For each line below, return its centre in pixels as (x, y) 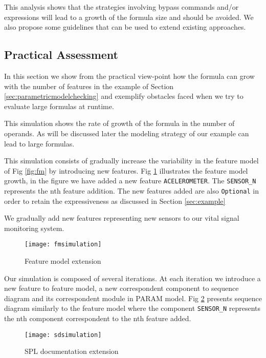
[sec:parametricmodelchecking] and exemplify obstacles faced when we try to (124, 96)
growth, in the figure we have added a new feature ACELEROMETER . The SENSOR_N (130, 181)
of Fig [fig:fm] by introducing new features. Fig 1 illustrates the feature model (126, 170)
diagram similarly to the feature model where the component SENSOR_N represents (132, 308)
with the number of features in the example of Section (89, 86)
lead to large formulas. (39, 143)
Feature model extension (63, 261)
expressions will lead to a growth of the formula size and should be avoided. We (129, 17)
